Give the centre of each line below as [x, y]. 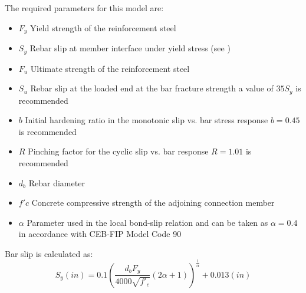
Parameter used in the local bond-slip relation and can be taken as [147, 222]
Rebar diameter [57, 182]
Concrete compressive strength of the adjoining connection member [153, 203]
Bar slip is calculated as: [49, 253]
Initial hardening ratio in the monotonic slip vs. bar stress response [147, 120]
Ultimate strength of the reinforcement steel [110, 68]
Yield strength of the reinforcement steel [103, 27]
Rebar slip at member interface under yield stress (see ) [130, 48]
